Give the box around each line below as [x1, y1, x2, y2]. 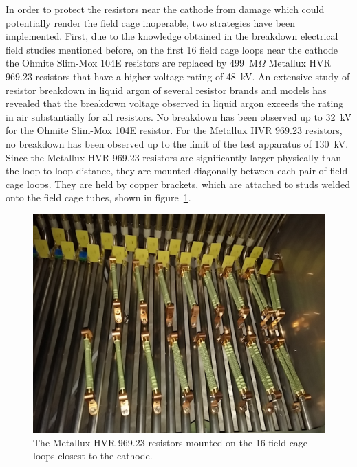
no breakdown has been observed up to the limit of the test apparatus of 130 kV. [6, 136, 349, 150]
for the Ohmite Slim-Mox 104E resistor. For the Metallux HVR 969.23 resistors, [6, 123, 343, 137]
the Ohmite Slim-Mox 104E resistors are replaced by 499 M [6, 56, 258, 70]
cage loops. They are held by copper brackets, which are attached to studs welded [6, 176, 350, 191]
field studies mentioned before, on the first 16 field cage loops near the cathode [6, 42, 338, 56]
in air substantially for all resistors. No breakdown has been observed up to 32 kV [6, 109, 352, 124]
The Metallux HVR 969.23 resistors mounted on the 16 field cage [33, 435, 308, 449]
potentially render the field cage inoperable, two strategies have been [6, 15, 296, 30]
